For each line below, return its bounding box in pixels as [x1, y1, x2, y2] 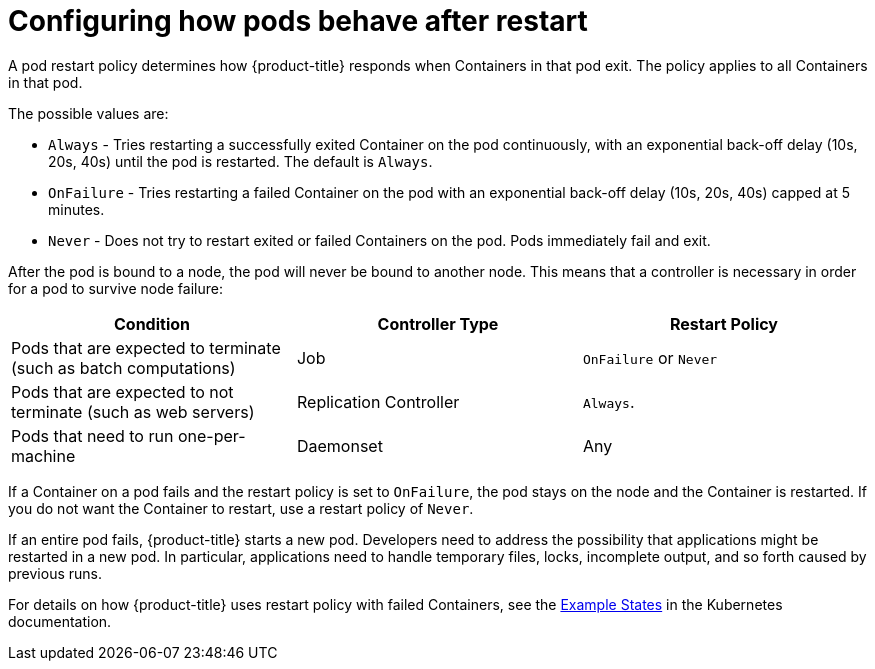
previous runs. [8, 564, 103, 582]
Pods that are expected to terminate [11, 337, 281, 358]
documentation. [8, 612, 112, 630]
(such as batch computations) [11, 357, 236, 378]
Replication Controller [296, 391, 460, 412]
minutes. [48, 200, 105, 218]
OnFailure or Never [582, 347, 718, 368]
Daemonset [296, 435, 383, 456]
